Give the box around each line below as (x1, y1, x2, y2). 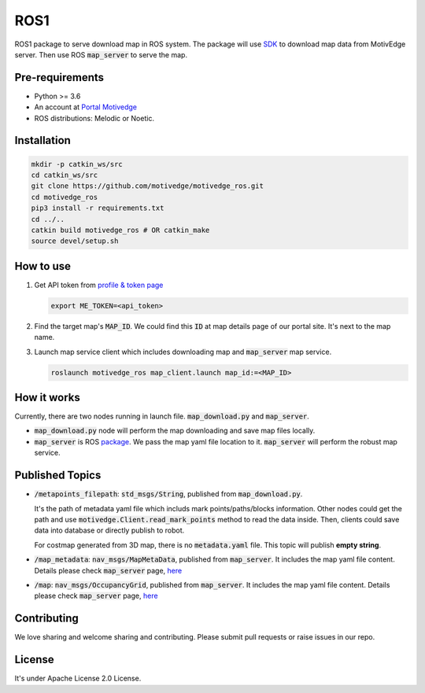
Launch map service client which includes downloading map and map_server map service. (34, 347, 332, 356)
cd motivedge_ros (31, 193, 98, 201)
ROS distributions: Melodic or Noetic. (34, 113, 155, 123)
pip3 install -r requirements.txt (31, 204, 164, 212)
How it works (14, 391, 80, 404)
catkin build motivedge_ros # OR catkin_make (31, 225, 210, 234)
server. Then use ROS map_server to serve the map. (14, 50, 188, 59)
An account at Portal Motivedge (34, 102, 138, 112)
